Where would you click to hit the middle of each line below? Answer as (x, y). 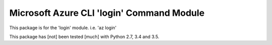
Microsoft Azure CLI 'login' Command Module (107, 13)
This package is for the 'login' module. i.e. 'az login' (63, 28)
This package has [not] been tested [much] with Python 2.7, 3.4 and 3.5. (84, 37)
